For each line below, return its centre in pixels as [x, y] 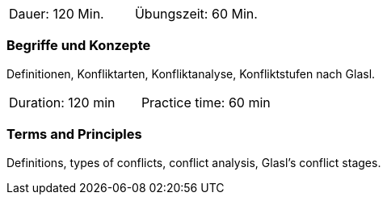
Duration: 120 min [62, 102]
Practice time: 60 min [206, 102]
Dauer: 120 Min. [57, 14]
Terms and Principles [74, 134]
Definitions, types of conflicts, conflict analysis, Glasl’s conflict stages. [194, 162]
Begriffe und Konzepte [79, 46]
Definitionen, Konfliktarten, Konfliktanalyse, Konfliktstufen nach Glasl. [191, 73]
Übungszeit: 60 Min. [196, 14]
